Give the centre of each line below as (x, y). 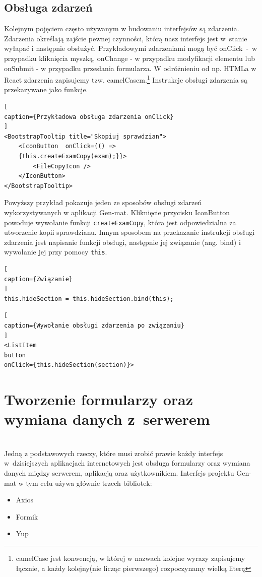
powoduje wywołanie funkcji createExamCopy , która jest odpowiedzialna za (120, 222)
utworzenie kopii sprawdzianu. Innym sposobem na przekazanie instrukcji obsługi (129, 232)
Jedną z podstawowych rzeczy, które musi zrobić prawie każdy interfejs (114, 453)
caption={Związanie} (39, 279)
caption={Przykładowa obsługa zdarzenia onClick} (89, 117)
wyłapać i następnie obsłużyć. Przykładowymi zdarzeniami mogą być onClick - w (131, 48)
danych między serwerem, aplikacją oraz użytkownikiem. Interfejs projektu (119, 473)
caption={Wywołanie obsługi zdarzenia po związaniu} (94, 326)
